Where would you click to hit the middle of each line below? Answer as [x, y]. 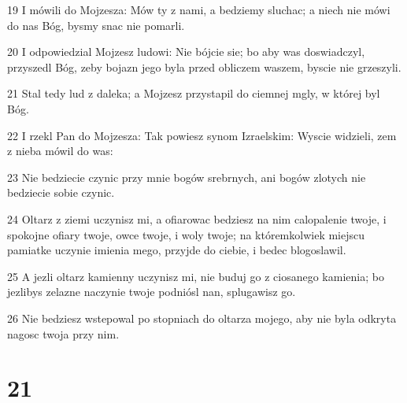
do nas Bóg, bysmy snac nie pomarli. [96, 25]
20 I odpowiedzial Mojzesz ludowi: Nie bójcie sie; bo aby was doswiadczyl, [186, 52]
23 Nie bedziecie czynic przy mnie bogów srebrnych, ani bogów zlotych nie [187, 177]
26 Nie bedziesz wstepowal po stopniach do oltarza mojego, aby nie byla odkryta [202, 318]
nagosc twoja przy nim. [63, 333]
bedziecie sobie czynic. [61, 192]
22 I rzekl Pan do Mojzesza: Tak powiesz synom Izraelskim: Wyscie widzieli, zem [202, 135]
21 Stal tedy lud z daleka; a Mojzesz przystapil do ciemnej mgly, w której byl [194, 93]
